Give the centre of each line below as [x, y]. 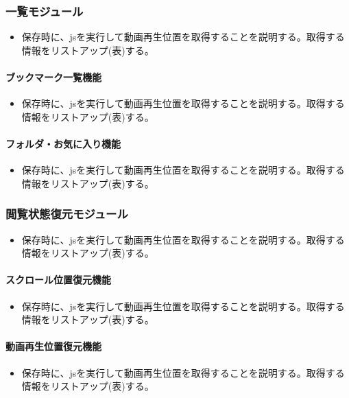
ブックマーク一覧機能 [53, 77]
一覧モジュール [45, 11]
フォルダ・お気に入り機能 [63, 143]
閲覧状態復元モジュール [67, 214]
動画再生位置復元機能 [53, 346]
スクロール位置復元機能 [58, 280]
